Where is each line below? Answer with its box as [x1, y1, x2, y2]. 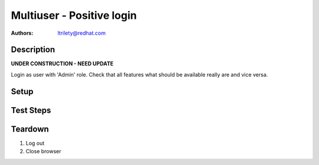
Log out [25, 139, 45, 147]
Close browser [25, 148, 61, 155]
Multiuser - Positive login [11, 9, 137, 22]
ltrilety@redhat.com [57, 29, 106, 37]
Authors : [11, 29, 34, 37]
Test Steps [11, 105, 51, 115]
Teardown [11, 124, 50, 134]
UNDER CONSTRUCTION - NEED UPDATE [11, 60, 113, 67]
